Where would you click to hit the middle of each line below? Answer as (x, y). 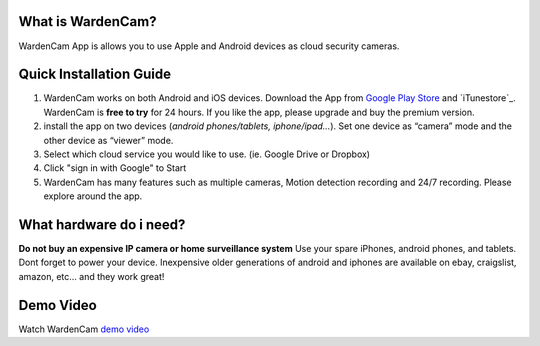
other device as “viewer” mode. (108, 140)
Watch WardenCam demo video (84, 329)
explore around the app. (93, 196)
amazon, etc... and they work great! (91, 276)
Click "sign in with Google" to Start (115, 168)
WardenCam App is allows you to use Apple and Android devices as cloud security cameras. (209, 46)
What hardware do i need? (102, 224)
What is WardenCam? (87, 21)
